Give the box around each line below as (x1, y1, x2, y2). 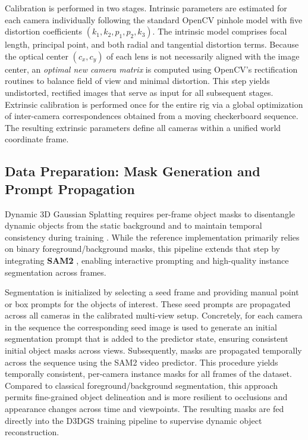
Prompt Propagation (5, 179, 135, 198)
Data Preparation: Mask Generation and (5, 162, 260, 180)
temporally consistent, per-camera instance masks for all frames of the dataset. (5, 367, 292, 380)
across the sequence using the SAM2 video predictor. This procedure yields (5, 355, 278, 368)
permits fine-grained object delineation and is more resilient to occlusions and (5, 391, 288, 403)
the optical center (5, 49, 68, 62)
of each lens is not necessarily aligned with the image (106, 49, 300, 62)
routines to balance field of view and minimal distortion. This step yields (5, 74, 270, 87)
